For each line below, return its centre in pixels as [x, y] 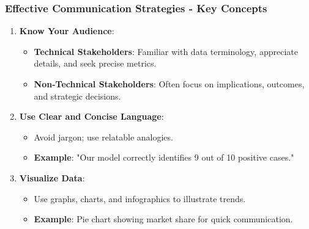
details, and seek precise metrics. [95, 63]
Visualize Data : [52, 177]
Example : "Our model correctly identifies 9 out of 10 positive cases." [164, 157]
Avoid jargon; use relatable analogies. [103, 136]
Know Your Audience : [67, 31]
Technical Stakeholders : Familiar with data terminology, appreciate [166, 51]
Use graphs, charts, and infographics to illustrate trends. [140, 198]
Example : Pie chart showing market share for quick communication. [163, 219]
